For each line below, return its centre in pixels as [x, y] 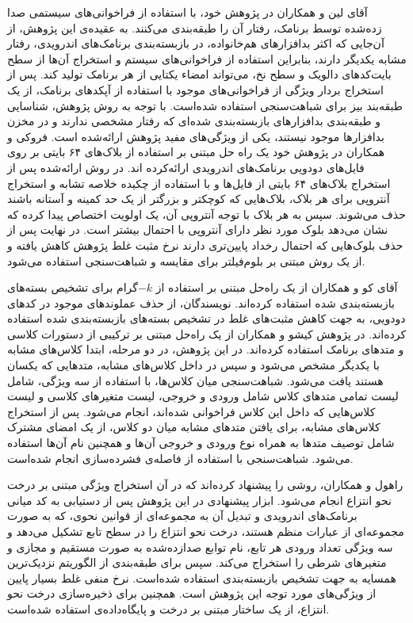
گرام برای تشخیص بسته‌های [73, 287]
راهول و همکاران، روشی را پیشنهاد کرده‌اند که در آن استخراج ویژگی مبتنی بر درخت [205, 485]
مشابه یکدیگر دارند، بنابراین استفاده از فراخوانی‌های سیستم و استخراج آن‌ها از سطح [207, 58]
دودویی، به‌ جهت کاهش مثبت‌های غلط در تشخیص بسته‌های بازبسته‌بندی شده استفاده [206, 318]
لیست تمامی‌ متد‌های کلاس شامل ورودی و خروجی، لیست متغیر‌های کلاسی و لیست [203, 396]
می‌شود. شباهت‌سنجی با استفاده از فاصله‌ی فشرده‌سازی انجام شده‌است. [180, 458]
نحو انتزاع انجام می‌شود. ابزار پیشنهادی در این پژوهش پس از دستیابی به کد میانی [199, 500]
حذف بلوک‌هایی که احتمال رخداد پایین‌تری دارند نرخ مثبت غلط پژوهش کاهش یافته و [205, 245]
